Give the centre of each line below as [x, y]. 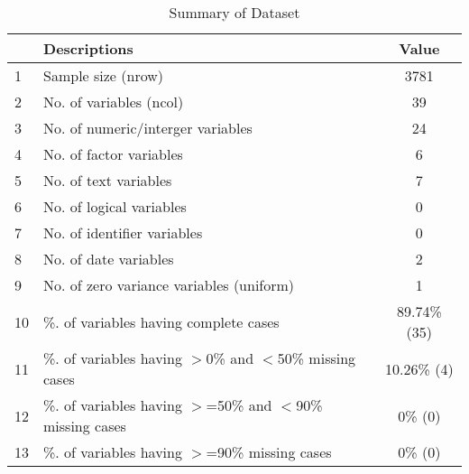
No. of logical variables [115, 206]
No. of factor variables [113, 154]
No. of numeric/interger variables [148, 128]
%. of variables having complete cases [161, 321]
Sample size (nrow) [104, 75]
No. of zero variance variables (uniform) [169, 285]
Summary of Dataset [234, 12]
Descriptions [88, 48]
